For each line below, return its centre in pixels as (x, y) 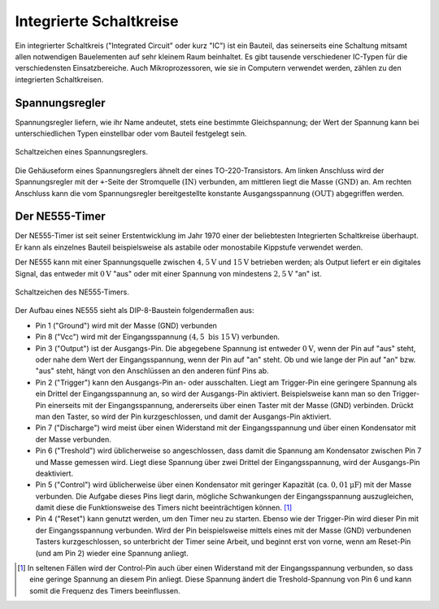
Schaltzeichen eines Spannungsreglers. (81, 152)
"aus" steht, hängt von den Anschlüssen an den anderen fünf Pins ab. (152, 371)
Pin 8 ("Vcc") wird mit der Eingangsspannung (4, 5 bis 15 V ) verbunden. (158, 337)
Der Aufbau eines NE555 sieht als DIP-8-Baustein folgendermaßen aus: (135, 311)
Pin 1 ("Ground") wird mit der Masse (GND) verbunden (126, 325)
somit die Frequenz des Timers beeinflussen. (105, 590)
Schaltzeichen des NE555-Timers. (72, 292)
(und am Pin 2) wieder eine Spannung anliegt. (112, 553)
